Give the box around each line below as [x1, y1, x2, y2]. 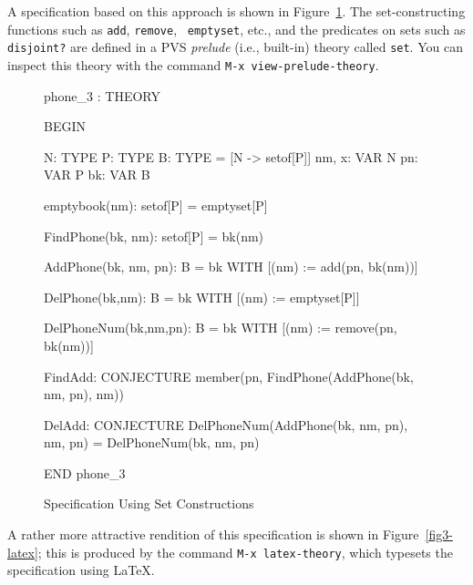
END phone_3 [44, 463, 126, 482]
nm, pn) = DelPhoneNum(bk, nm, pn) [44, 433, 260, 452]
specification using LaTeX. [7, 560, 155, 580]
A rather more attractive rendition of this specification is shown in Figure [7, 525, 419, 544]
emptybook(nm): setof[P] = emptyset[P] [44, 195, 268, 214]
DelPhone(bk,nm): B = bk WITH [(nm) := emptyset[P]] [44, 287, 360, 306]
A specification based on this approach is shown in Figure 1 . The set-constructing [7, 2, 466, 20]
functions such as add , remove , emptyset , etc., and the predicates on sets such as [7, 19, 466, 38]
